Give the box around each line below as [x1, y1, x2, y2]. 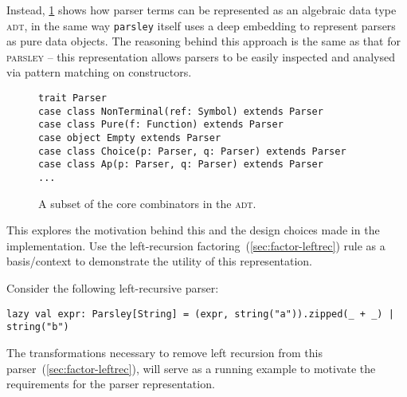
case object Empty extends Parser [38, 132, 221, 143]
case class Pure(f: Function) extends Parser [38, 119, 284, 131]
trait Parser [38, 92, 107, 104]
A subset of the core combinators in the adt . [38, 195, 256, 211]
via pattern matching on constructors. [6, 64, 192, 81]
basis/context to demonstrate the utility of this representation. [6, 253, 312, 269]
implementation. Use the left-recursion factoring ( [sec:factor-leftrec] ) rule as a [6, 237, 385, 254]
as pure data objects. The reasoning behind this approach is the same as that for [6, 33, 401, 49]
